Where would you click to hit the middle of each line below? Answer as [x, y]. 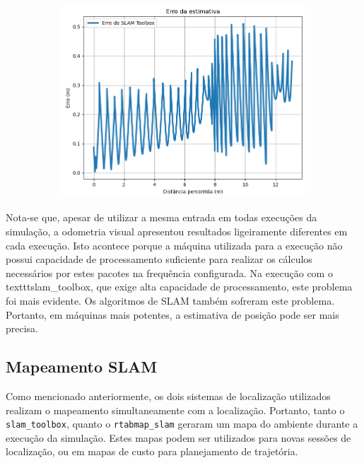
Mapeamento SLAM [82, 367]
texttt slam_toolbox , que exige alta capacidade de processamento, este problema [179, 287]
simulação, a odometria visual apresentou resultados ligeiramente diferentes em [177, 231]
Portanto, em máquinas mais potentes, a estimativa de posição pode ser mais [172, 314]
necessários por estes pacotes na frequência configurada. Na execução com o [169, 272]
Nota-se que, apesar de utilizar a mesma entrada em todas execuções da [162, 217]
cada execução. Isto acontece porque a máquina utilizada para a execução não [174, 245]
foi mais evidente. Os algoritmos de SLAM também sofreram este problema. [170, 300]
